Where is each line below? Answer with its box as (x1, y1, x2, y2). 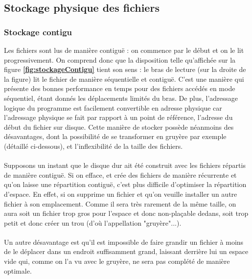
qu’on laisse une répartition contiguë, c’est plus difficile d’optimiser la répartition (4, 179, 247, 189)
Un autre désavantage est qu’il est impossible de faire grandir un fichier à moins (4, 236, 244, 247)
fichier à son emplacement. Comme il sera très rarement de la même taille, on (4, 198, 236, 209)
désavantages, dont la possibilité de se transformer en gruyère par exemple (4, 131, 227, 141)
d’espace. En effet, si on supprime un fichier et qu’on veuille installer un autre (4, 188, 237, 199)
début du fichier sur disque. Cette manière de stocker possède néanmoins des (4, 121, 234, 132)
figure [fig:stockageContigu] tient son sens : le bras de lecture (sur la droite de (4, 64, 246, 74)
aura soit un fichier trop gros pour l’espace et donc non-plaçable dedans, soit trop (4, 208, 249, 218)
